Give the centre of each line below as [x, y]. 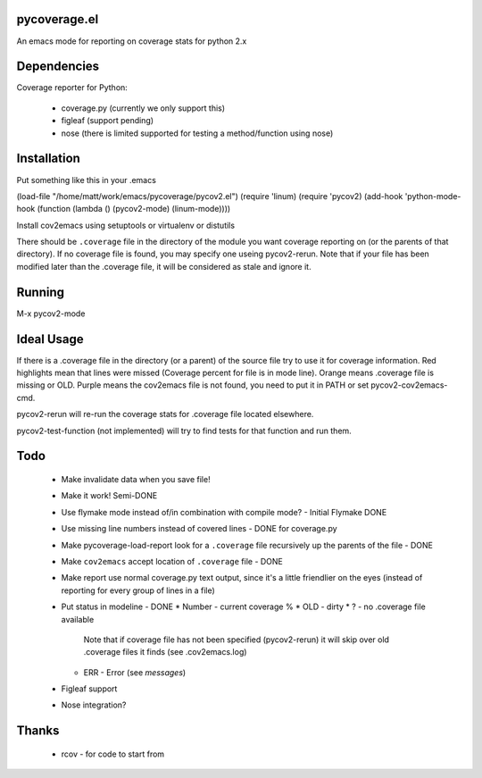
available [78, 619]
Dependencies [58, 67]
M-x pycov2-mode [51, 314]
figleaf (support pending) [108, 121]
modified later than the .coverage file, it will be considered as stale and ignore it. [164, 266]
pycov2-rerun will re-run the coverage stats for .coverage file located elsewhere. [165, 414]
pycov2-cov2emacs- [409, 385]
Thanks [38, 731]
